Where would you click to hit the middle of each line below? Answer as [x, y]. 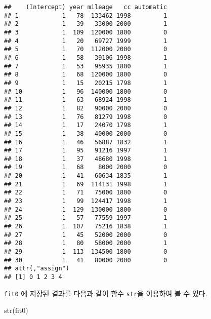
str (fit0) [16, 310]
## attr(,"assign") [37, 269]
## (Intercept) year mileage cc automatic [86, 7]
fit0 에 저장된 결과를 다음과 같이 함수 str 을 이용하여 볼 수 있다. [106, 293]
